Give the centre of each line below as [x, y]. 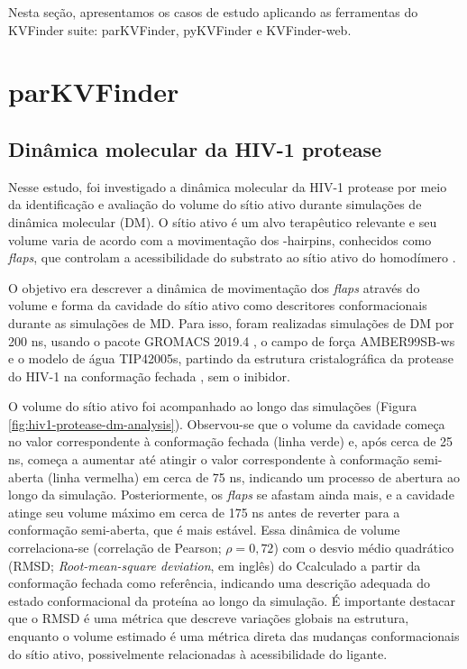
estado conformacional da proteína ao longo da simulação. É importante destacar [232, 600]
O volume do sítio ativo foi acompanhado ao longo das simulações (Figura [213, 406]
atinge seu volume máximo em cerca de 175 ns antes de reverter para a [204, 512]
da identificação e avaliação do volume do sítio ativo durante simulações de [215, 204]
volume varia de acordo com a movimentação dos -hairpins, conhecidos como [220, 239]
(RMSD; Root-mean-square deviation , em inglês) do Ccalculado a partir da [215, 565]
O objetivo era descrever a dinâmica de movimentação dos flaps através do [214, 287]
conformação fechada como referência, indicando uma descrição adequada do [220, 583]
